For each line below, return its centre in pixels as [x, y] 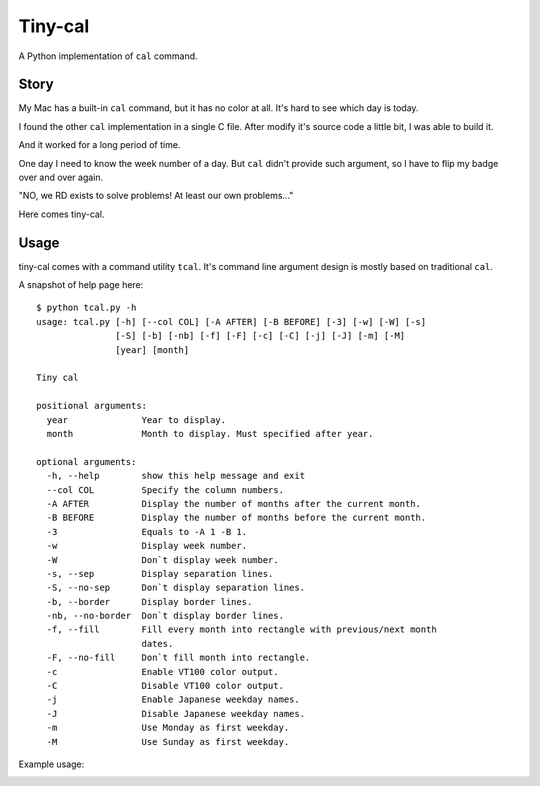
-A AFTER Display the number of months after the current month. [234, 503]
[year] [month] [152, 349]
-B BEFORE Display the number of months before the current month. [236, 518]
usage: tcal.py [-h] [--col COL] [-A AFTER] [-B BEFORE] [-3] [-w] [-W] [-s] [231, 321]
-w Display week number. [147, 546]
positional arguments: [92, 406]
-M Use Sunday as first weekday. [168, 741]
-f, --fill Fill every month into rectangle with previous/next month [241, 629]
